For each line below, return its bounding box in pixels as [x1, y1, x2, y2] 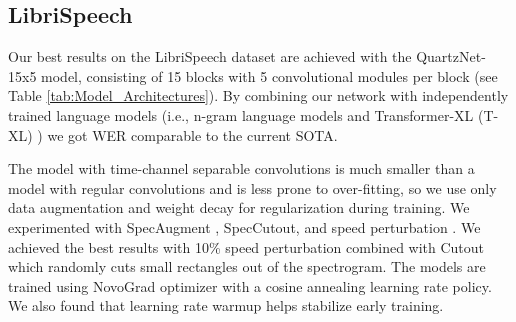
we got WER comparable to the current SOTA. [47, 124, 338, 145]
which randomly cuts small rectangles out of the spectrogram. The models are [8, 256, 486, 277]
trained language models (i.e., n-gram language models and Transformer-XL [8, 104, 474, 125]
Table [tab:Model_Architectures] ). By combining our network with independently [8, 85, 509, 106]
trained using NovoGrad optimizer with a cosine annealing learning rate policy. [8, 275, 492, 296]
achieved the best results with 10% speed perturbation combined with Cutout [8, 236, 485, 257]
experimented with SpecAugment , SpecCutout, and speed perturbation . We [8, 216, 481, 237]
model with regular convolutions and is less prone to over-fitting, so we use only [8, 177, 497, 198]
